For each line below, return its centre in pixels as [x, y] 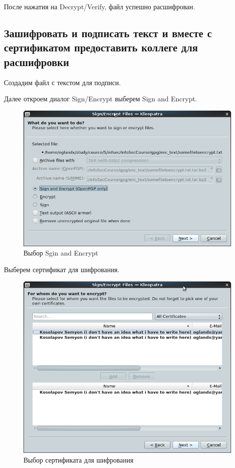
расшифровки [37, 61]
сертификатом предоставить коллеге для [101, 47]
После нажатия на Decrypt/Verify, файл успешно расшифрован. [100, 6]
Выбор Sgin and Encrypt [61, 253]
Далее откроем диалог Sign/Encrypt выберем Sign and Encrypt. [101, 99]
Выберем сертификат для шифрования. [62, 269]
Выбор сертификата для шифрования [79, 459]
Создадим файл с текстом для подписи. [62, 82]
